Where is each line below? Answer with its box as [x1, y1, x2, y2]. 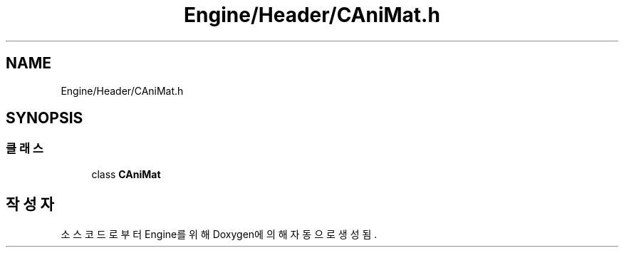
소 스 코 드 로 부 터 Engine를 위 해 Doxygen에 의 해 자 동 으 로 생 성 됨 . [61, 227, 378, 240]
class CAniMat [91, 167, 161, 180]
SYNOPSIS [6, 109, 83, 128]
